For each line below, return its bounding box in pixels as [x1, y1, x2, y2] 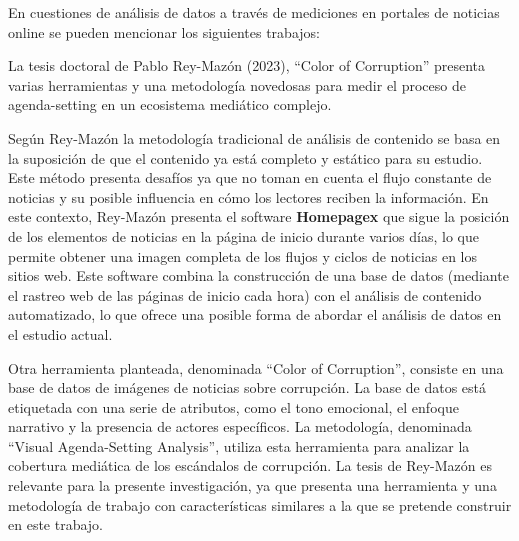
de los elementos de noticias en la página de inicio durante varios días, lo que [8, 225, 479, 246]
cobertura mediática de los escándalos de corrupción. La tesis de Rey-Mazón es [8, 455, 492, 476]
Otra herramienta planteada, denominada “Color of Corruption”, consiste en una [8, 357, 504, 378]
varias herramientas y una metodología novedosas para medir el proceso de [8, 74, 466, 95]
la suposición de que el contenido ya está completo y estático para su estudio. [8, 147, 483, 168]
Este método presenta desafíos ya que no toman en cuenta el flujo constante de [8, 167, 492, 188]
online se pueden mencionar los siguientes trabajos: [8, 21, 320, 42]
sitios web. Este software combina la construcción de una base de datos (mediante [8, 265, 509, 286]
